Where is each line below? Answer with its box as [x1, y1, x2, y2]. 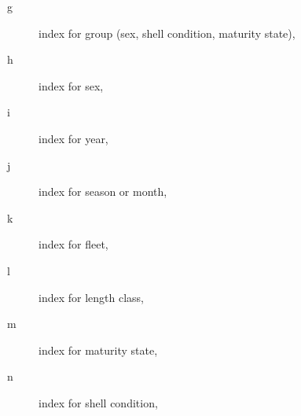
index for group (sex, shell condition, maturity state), [39, 24, 295, 41]
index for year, [39, 130, 108, 146]
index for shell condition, [39, 394, 158, 410]
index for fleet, [39, 236, 108, 252]
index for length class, [39, 289, 144, 305]
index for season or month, [39, 183, 167, 200]
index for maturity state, [39, 341, 158, 358]
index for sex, [39, 77, 104, 94]
